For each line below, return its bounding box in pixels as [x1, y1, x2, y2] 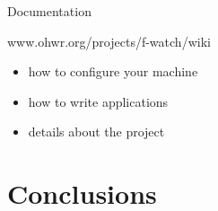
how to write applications [28, 92, 169, 110]
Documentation [7, 2, 92, 20]
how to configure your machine [28, 62, 198, 81]
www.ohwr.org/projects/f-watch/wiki [7, 31, 211, 50]
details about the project [28, 122, 165, 141]
